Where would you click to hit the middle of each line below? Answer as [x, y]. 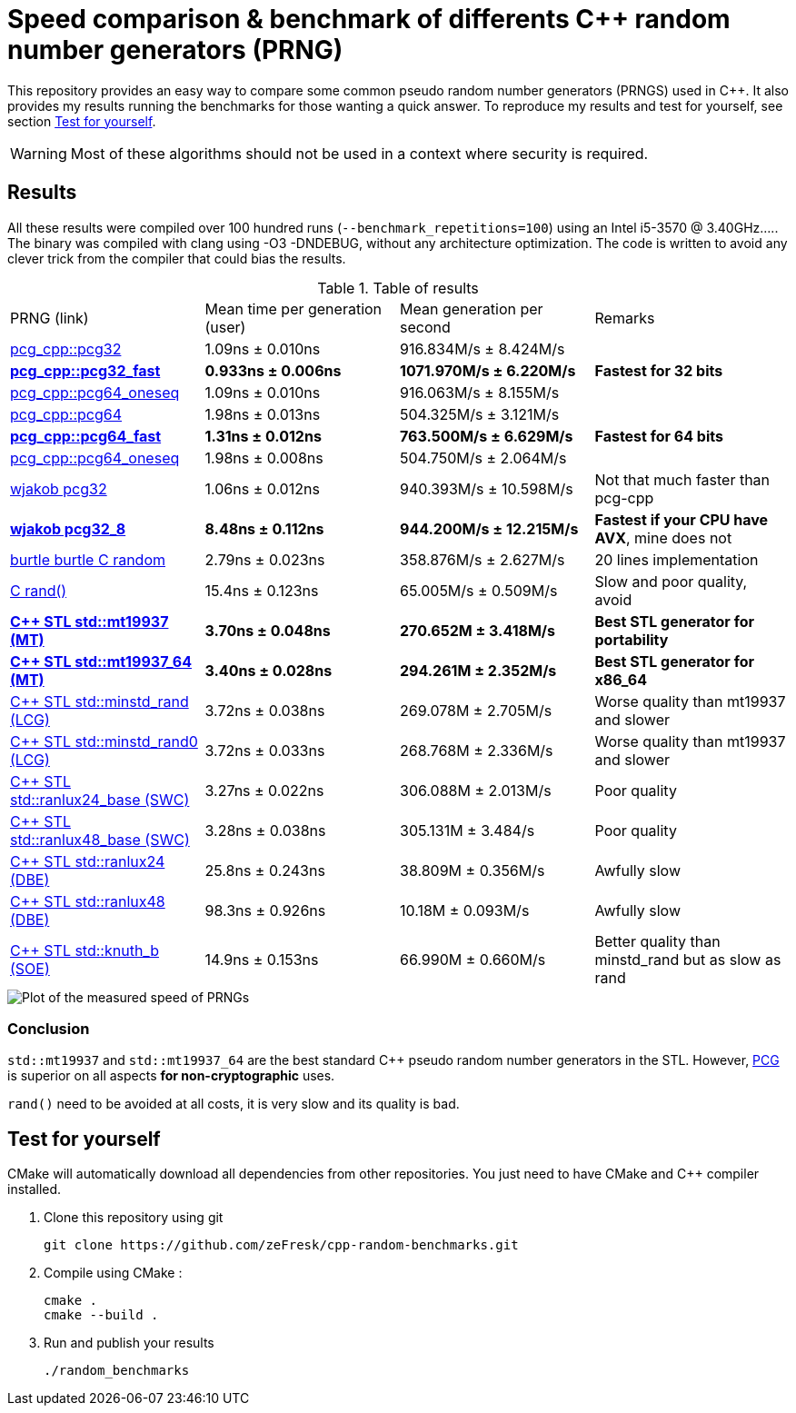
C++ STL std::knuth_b [85, 950]
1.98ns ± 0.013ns [263, 414]
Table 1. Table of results [398, 288]
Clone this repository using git [134, 1218]
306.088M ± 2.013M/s [476, 790]
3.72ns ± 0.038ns [265, 710]
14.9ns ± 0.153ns [262, 959]
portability [632, 639]
